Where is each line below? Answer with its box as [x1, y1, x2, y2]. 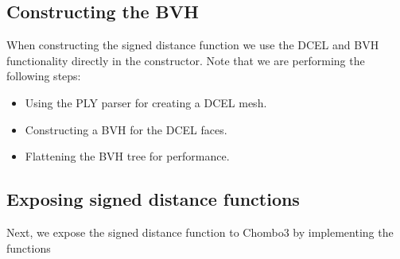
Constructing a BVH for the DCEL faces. [25, 121, 227, 137]
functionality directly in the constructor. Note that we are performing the [6, 52, 365, 68]
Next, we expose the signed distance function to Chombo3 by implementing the [6, 223, 394, 240]
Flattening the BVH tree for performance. [25, 148, 230, 164]
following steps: [6, 68, 81, 84]
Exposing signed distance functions [6, 187, 300, 211]
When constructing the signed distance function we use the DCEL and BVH [6, 37, 379, 53]
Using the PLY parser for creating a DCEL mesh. [25, 94, 267, 110]
